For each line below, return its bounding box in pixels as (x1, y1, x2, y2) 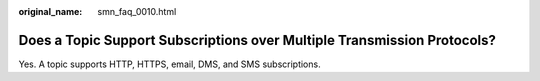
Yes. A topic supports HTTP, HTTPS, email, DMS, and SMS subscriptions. (18, 58, 321, 70)
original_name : (18, 6, 83, 17)
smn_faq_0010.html (97, 6, 177, 17)
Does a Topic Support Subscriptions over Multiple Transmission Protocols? (18, 31, 497, 49)
